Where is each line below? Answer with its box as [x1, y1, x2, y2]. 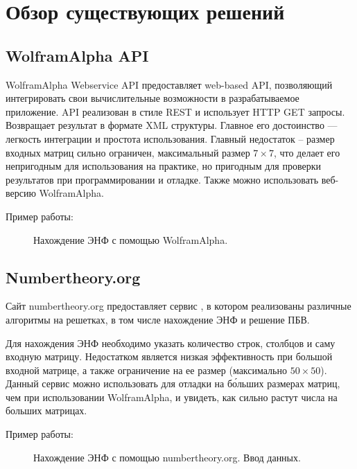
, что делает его [273, 145, 340, 159]
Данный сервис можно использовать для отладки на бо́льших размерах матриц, [6, 376, 340, 391]
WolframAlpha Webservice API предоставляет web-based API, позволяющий [6, 77, 333, 91]
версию [6, 186, 36, 200]
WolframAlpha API [6, 44, 149, 66]
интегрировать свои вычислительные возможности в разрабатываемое [6, 91, 299, 105]
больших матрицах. [6, 403, 87, 418]
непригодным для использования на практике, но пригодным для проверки [6, 159, 321, 173]
